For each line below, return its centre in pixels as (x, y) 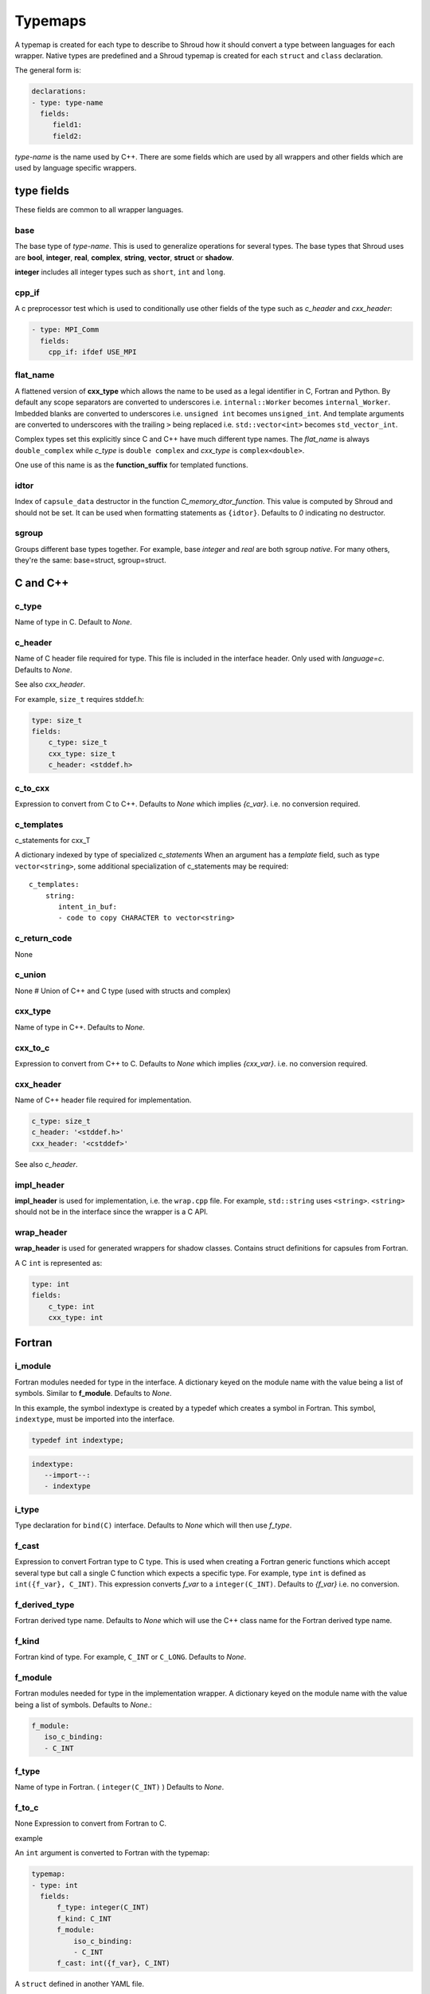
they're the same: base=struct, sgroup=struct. (90, 560)
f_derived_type (45, 1605)
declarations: (59, 91)
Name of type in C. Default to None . (74, 622)
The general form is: (48, 70)
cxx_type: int (76, 1318)
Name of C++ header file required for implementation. (103, 1100)
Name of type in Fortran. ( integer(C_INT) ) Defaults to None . (119, 1787)
